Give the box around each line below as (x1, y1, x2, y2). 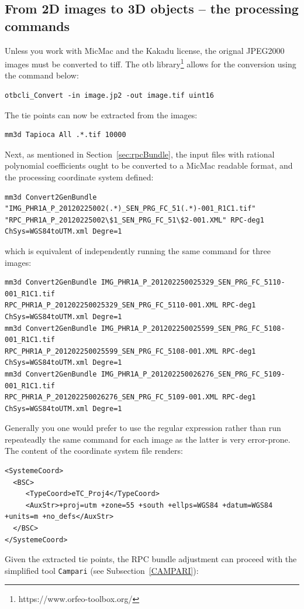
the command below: (5, 69, 79, 81)
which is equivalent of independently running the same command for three (5, 244, 271, 256)
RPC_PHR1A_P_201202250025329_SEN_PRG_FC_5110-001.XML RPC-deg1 (5, 301, 256, 310)
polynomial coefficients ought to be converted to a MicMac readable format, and (5, 159, 293, 172)
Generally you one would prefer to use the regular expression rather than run (5, 422, 281, 434)
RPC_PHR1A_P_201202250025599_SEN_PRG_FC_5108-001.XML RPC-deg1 (5, 347, 256, 355)
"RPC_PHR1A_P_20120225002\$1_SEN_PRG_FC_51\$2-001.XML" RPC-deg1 (5, 215, 264, 224)
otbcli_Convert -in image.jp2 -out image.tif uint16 (5, 91, 214, 100)
